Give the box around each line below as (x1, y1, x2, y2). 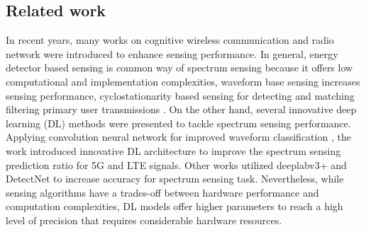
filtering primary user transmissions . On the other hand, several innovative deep (6, 102, 357, 117)
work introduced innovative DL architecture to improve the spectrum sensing (6, 143, 341, 158)
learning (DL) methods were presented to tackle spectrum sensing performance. (6, 115, 351, 130)
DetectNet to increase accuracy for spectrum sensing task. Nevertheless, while (6, 171, 344, 186)
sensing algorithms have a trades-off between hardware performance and (6, 185, 319, 199)
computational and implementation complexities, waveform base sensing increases (6, 74, 360, 88)
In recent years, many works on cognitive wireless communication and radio (6, 33, 334, 47)
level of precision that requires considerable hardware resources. (6, 212, 282, 227)
